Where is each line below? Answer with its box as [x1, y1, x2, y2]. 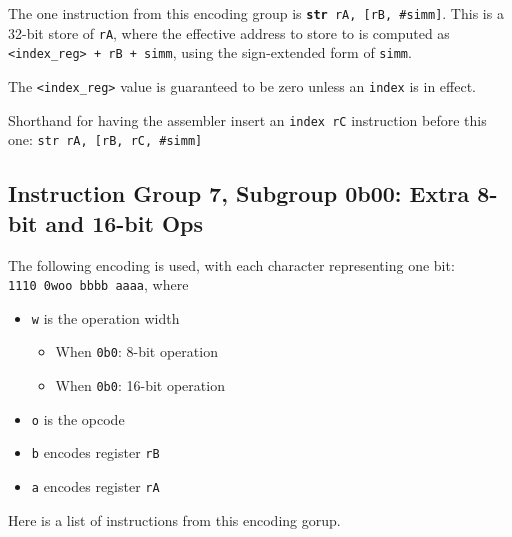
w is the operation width [31, 307, 180, 328]
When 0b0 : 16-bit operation [55, 375, 225, 396]
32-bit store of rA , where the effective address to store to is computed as [8, 22, 450, 43]
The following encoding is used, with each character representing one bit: [8, 254, 455, 275]
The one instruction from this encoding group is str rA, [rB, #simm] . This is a [8, 3, 504, 23]
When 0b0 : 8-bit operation [55, 341, 218, 362]
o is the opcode [31, 408, 125, 429]
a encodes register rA [31, 476, 160, 497]
